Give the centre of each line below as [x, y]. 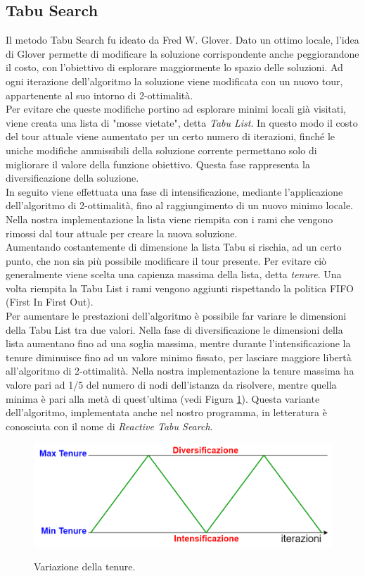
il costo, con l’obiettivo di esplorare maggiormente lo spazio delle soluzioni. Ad [174, 67]
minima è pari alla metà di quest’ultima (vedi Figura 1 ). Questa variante [163, 398]
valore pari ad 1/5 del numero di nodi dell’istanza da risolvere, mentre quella [171, 385]
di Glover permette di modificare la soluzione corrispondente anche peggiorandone [182, 53]
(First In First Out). [50, 302]
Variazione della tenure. [85, 566]
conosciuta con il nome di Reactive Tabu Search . [109, 426]
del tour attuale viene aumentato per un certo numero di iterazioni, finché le [171, 136]
